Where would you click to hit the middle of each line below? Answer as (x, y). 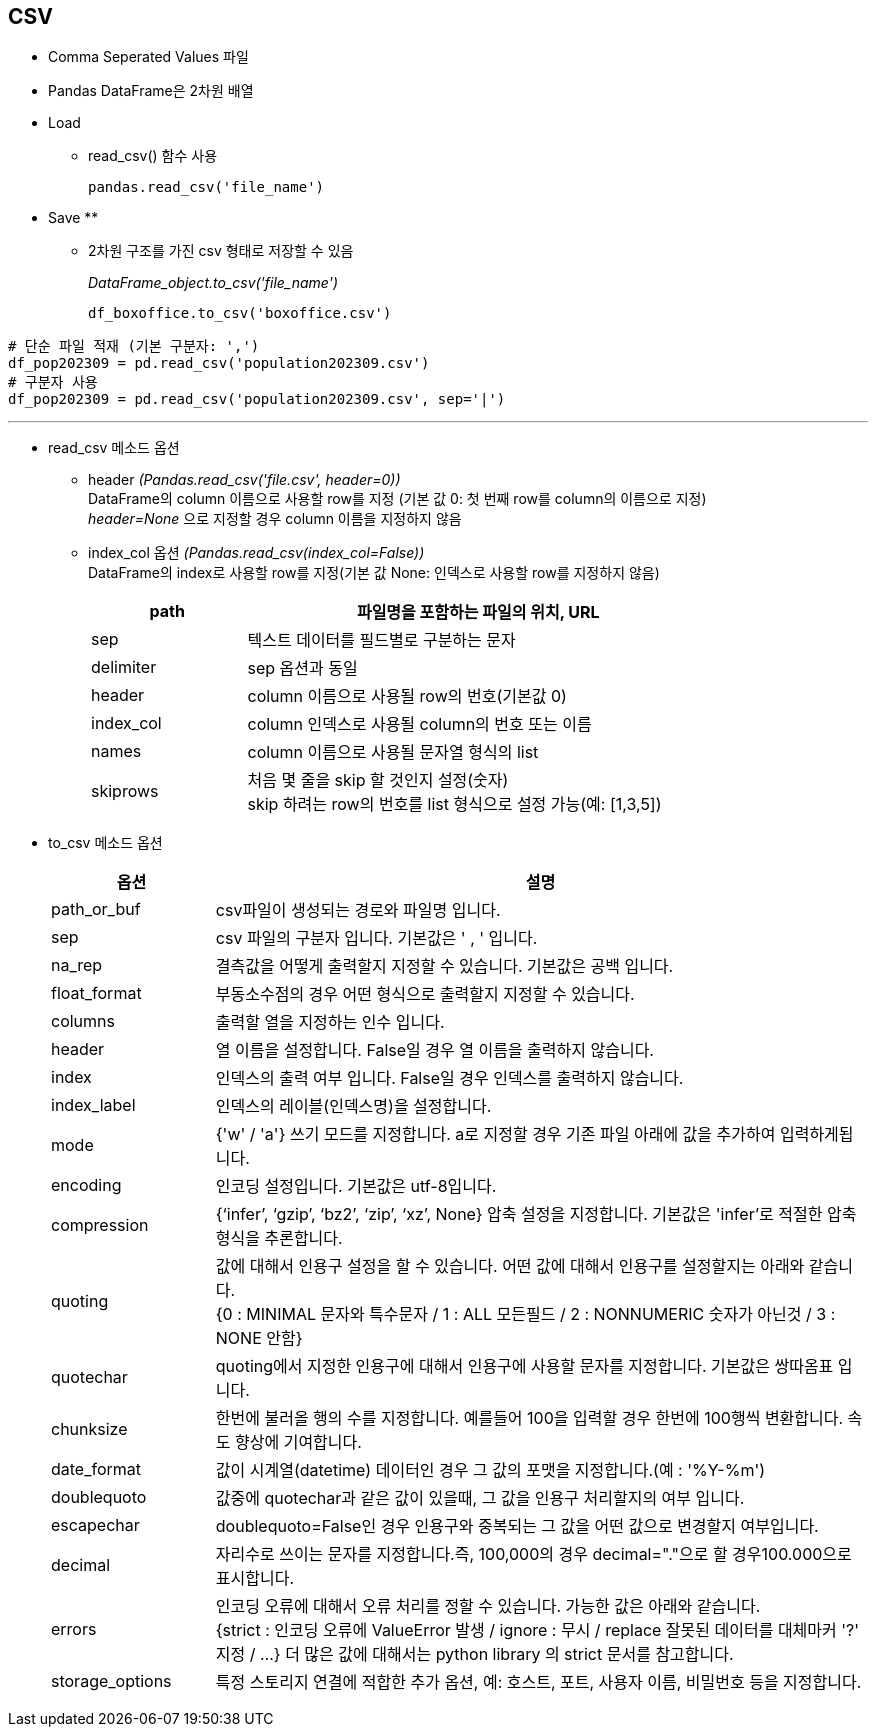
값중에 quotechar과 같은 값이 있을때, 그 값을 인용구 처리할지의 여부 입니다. (480, 1498)
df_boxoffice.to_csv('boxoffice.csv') (240, 313)
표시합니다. (255, 1578)
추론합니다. (303, 1238)
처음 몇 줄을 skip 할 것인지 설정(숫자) (378, 780)
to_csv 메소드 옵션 (105, 843)
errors (74, 1629)
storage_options (111, 1681)
